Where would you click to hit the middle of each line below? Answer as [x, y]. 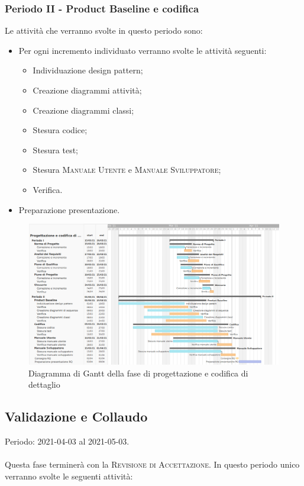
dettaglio [44, 384]
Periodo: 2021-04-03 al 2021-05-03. [67, 441]
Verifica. [48, 189]
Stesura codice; [60, 130]
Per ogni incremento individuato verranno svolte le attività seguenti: [143, 50]
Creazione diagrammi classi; [83, 110]
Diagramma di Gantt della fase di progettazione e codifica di [138, 373]
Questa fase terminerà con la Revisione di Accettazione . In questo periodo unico [152, 464]
